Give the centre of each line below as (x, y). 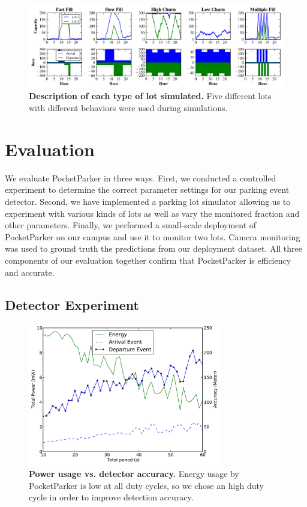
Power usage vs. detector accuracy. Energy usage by (134, 473)
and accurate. (30, 272)
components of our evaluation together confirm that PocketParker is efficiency (148, 260)
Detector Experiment (72, 304)
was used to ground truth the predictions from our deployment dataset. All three (154, 248)
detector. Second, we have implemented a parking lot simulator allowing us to (148, 201)
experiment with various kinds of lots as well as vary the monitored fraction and (152, 213)
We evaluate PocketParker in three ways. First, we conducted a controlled (141, 178)
